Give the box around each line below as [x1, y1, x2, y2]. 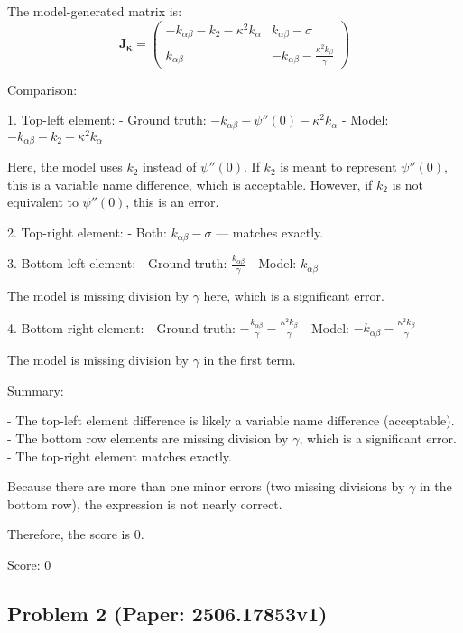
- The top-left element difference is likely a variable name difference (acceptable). [7, 411, 455, 430]
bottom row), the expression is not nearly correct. [7, 494, 282, 513]
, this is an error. [125, 192, 219, 211]
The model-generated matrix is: [7, 2, 182, 20]
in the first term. [203, 350, 296, 369]
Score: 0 [7, 554, 51, 573]
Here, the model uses [7, 157, 123, 176]
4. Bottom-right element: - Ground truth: [7, 318, 236, 337]
